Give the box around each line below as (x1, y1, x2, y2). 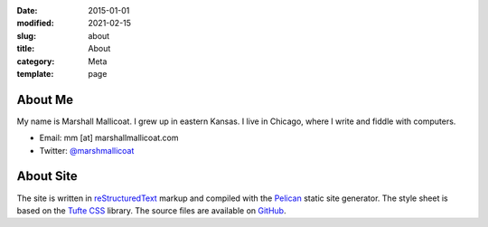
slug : (16, 30, 36, 41)
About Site (16, 168, 78, 184)
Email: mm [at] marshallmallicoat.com (39, 132, 180, 144)
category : (16, 55, 55, 67)
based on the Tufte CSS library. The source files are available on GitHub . (16, 204, 286, 216)
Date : (16, 5, 38, 15)
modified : (16, 18, 54, 29)
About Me (16, 91, 74, 108)
